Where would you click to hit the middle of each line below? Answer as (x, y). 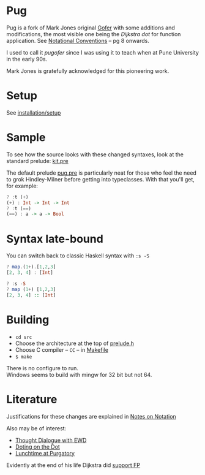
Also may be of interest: (36, 428)
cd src (24, 337)
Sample (26, 138)
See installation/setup (34, 112)
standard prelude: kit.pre (37, 161)
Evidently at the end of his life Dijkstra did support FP (73, 465)
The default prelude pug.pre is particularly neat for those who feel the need (102, 173)
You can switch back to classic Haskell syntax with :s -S (78, 256)
